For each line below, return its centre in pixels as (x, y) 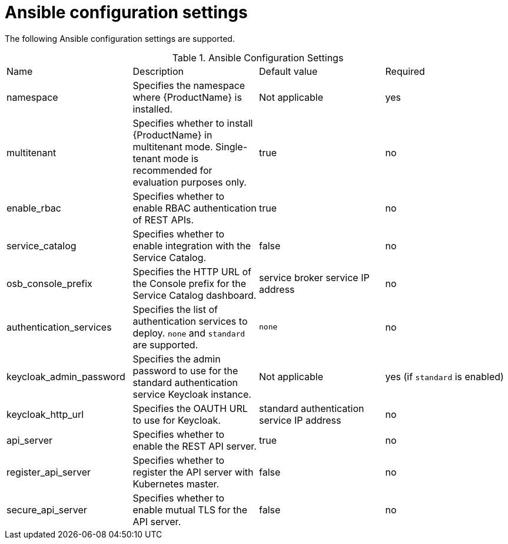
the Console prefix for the (190, 283)
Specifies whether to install (193, 123)
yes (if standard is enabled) (444, 376)
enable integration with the (192, 245)
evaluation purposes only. (190, 182)
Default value (288, 71)
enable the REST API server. (195, 446)
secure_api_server (47, 510)
